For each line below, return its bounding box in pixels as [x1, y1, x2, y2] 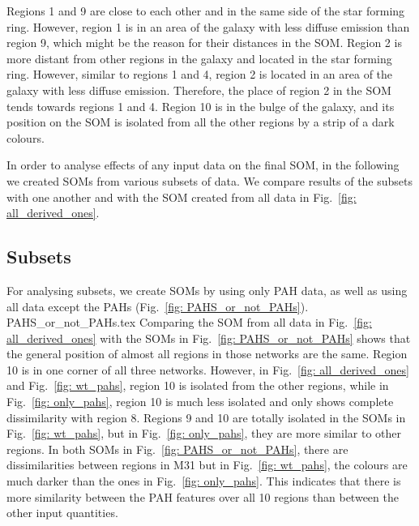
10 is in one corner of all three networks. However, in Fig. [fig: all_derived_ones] [6, 361, 409, 378]
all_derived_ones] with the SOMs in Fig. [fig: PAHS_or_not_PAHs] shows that [6, 329, 411, 346]
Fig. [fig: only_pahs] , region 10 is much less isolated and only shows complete [6, 393, 394, 410]
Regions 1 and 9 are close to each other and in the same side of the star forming [6, 2, 405, 19]
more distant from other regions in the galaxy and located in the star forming [6, 49, 392, 66]
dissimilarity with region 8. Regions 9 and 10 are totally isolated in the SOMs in [6, 408, 406, 426]
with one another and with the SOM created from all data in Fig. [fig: [6, 188, 357, 205]
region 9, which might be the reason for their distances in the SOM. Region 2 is [6, 34, 402, 51]
